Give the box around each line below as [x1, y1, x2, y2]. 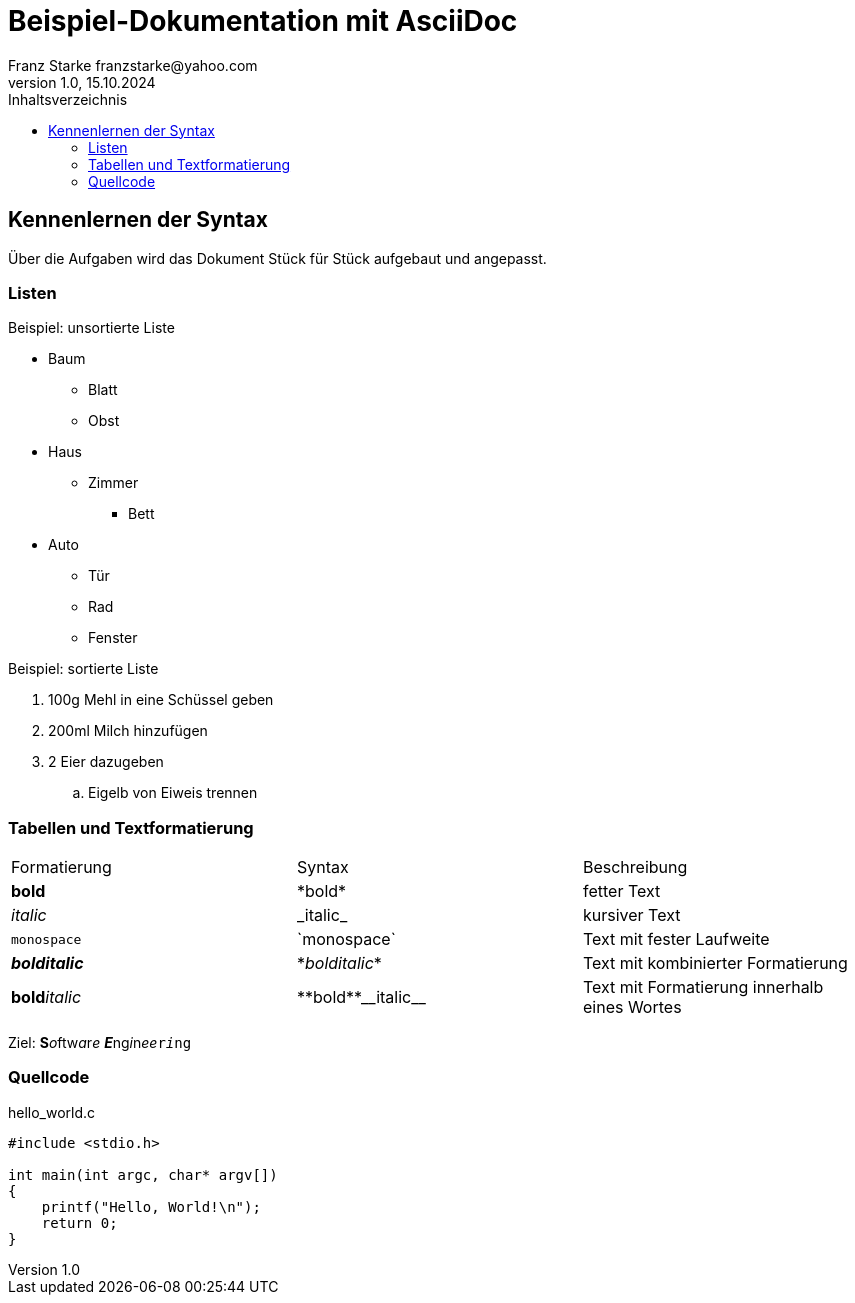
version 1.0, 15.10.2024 [8, 73, 156, 91]
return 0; [41, 1214, 118, 1231]
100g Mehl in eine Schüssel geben [48, 691, 274, 709]
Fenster [88, 629, 138, 647]
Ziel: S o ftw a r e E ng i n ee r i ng [8, 1034, 192, 1052]
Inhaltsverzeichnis [8, 90, 128, 108]
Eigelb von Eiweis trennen [88, 784, 258, 802]
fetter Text [582, 881, 661, 902]
